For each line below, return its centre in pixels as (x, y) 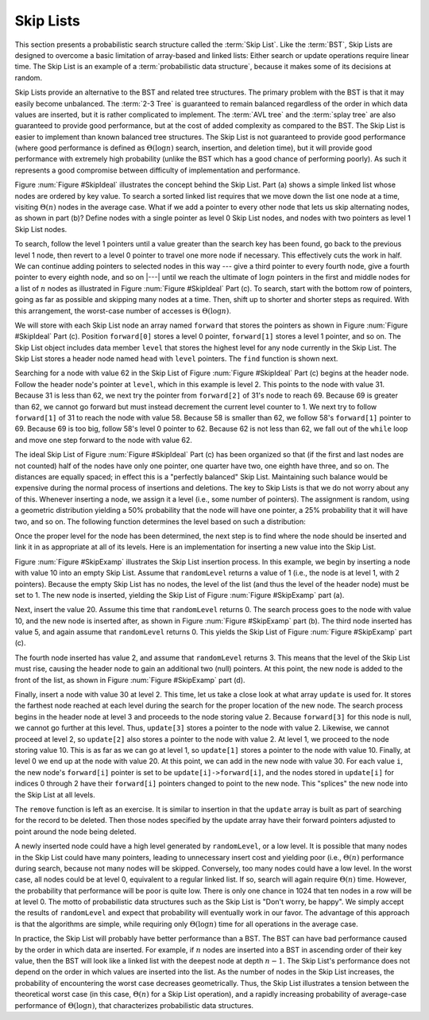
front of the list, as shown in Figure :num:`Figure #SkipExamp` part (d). (130, 680)
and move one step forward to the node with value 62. (103, 440)
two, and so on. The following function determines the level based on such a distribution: (160, 522)
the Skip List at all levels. (55, 794)
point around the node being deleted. (75, 832)
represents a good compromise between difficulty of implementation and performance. (158, 170)
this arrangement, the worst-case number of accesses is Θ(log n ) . (123, 311)
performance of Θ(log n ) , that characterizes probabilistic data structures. (134, 1005)
